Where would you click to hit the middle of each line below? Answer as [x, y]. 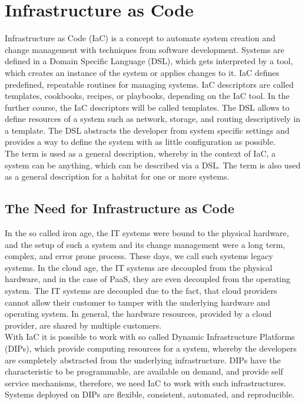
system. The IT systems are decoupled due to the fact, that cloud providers [141, 291]
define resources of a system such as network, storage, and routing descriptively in [153, 119]
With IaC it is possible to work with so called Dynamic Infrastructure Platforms [150, 337]
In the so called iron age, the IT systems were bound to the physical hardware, [147, 233]
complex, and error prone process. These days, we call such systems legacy [139, 256]
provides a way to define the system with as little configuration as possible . [140, 142]
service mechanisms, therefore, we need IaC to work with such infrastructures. [145, 383]
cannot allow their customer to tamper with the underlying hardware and [137, 302]
